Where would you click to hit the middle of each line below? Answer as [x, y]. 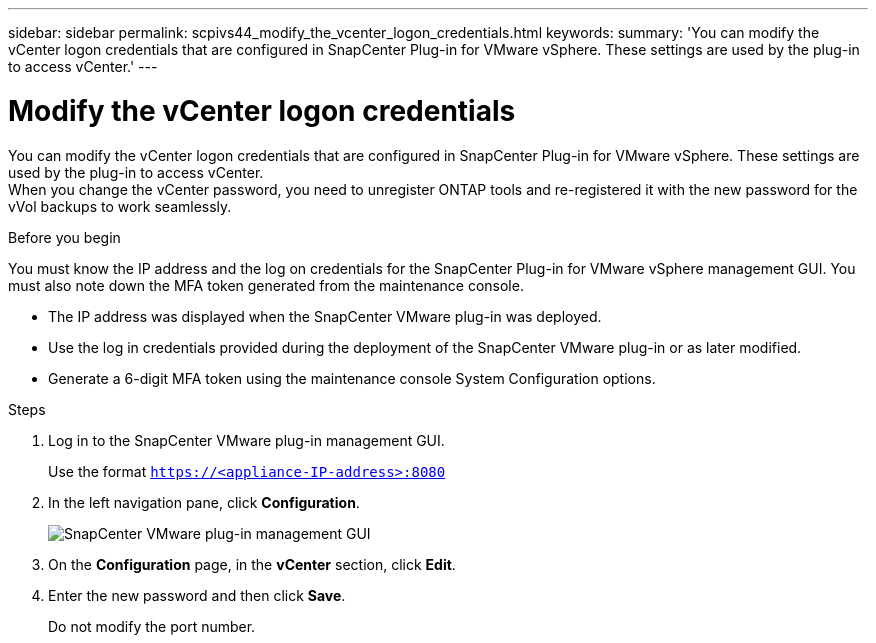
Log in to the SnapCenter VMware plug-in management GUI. [246, 440]
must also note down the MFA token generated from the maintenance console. [266, 285]
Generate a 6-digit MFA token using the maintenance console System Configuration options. [352, 378]
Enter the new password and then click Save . [197, 595]
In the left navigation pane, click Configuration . [204, 502]
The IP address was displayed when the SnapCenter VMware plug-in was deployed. [325, 316]
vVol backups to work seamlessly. [120, 206]
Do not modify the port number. [152, 626]
